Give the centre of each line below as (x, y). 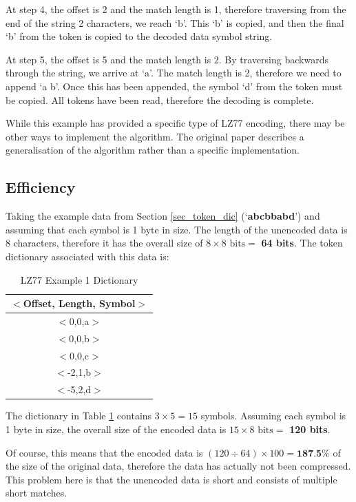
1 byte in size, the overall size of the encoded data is (116, 429)
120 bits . (310, 429)
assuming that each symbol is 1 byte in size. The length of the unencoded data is (177, 229)
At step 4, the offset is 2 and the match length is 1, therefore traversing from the (176, 9)
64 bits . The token (302, 243)
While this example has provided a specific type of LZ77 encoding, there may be (175, 123)
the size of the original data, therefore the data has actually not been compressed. (178, 466)
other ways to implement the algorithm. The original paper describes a (155, 136)
